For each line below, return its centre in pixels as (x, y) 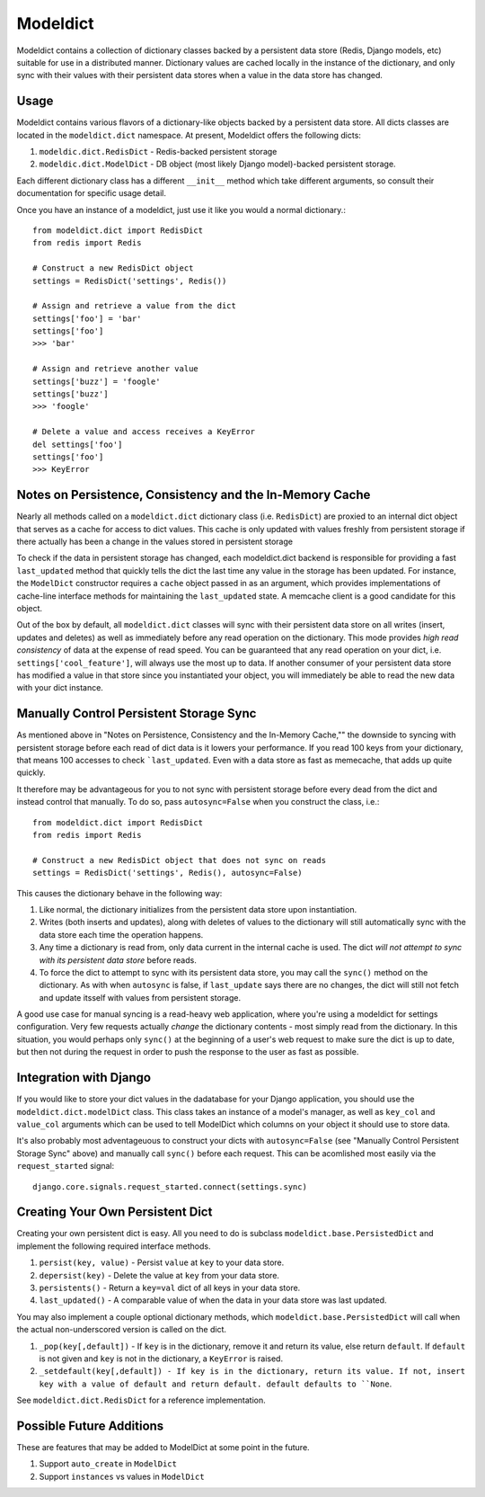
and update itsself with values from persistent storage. (140, 997)
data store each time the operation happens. (121, 934)
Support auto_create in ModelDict (108, 1464)
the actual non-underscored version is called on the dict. (122, 1330)
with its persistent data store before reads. (118, 960)
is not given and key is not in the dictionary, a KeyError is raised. (161, 1359)
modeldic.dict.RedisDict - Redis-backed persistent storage (158, 152)
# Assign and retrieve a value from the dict (135, 306)
